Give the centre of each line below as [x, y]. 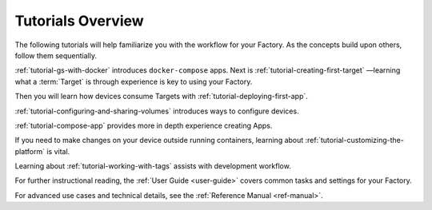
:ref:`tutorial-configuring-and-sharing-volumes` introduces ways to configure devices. [157, 111]
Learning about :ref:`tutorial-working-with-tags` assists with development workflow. [153, 166]
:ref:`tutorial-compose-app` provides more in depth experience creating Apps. [144, 125]
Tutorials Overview [79, 21]
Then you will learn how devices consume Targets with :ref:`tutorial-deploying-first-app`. [161, 97]
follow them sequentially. [56, 55]
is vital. [58, 151]
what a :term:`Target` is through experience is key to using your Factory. [134, 81]
